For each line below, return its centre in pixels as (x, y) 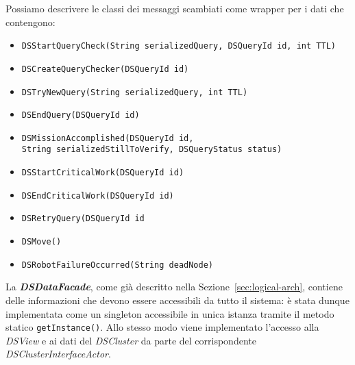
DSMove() (41, 242)
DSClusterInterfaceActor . (58, 354)
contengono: (30, 22)
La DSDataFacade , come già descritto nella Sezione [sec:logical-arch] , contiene (174, 287)
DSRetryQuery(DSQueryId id (83, 219)
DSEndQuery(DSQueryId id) (81, 115)
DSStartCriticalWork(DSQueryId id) (103, 173)
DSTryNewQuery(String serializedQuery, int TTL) (135, 92)
